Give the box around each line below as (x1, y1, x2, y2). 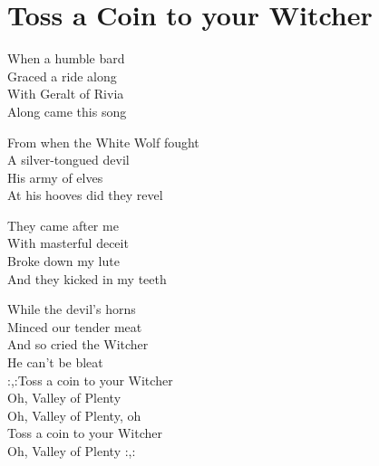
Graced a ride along (7, 66, 117, 85)
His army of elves (7, 167, 103, 186)
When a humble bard (7, 49, 125, 68)
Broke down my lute (7, 252, 120, 271)
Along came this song (7, 101, 127, 120)
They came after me (7, 215, 119, 234)
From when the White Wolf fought (7, 132, 199, 151)
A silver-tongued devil (7, 150, 130, 169)
